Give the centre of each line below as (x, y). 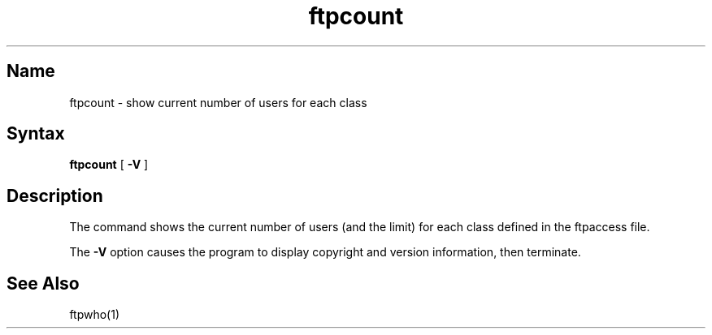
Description (55, 195)
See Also (43, 283)
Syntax (36, 134)
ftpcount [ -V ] (109, 165)
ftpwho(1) (95, 315)
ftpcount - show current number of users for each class (218, 102)
